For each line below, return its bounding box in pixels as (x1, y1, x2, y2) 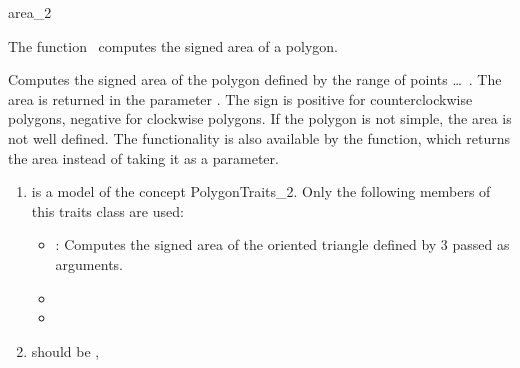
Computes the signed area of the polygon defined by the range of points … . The (8, 69, 502, 90)
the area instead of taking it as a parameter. (8, 147, 279, 168)
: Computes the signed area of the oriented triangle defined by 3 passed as (55, 234, 510, 255)
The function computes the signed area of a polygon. (8, 35, 338, 56)
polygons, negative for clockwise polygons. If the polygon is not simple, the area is (8, 108, 512, 129)
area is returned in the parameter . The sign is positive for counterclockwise (8, 88, 473, 109)
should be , (31, 340, 100, 361)
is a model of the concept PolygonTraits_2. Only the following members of (31, 181, 491, 202)
